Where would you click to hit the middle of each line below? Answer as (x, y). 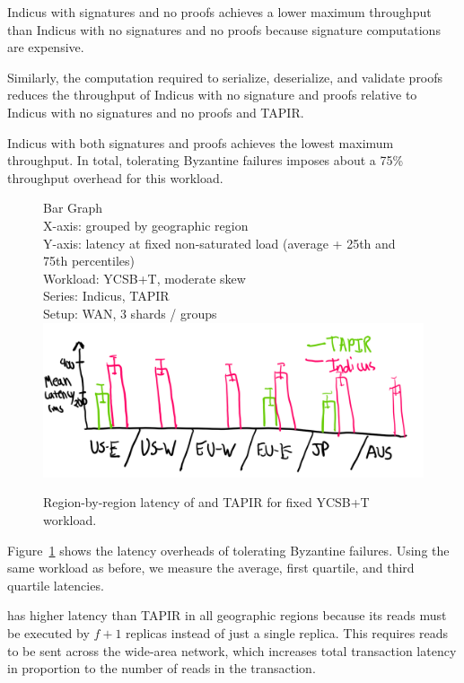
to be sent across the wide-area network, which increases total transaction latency (232, 650)
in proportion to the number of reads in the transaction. (162, 668)
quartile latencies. (56, 585)
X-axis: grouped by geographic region (146, 225)
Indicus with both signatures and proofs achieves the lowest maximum (201, 142)
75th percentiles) (89, 261)
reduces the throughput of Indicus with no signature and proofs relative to (212, 95)
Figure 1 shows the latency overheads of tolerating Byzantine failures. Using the (228, 550)
